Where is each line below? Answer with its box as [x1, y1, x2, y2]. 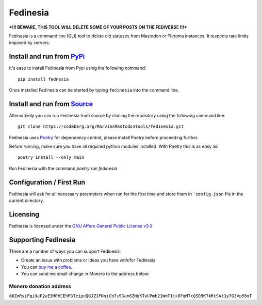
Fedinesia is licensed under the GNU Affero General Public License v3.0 [9, 223, 153, 229]
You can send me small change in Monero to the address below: [21, 271, 150, 277]
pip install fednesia [17, 76, 69, 82]
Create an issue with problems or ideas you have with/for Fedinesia [21, 257, 156, 263]
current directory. [9, 198, 44, 203]
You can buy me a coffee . [21, 264, 73, 270]
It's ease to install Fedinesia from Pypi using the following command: [9, 65, 147, 71]
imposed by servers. [9, 40, 50, 46]
